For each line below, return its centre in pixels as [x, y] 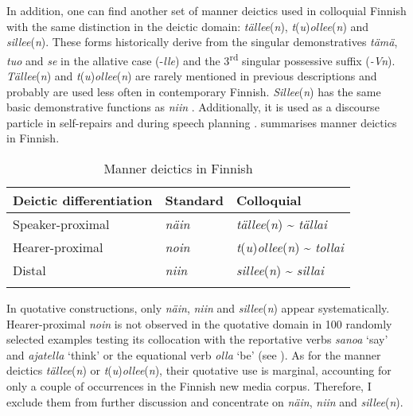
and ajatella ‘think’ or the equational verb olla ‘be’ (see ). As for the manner [194, 354]
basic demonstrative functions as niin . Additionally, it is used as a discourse [193, 107]
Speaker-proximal [61, 224]
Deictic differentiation [83, 200]
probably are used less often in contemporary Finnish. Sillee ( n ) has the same [194, 91]
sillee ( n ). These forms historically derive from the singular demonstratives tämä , [202, 42]
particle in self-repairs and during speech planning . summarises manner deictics [202, 122]
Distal [29, 270]
